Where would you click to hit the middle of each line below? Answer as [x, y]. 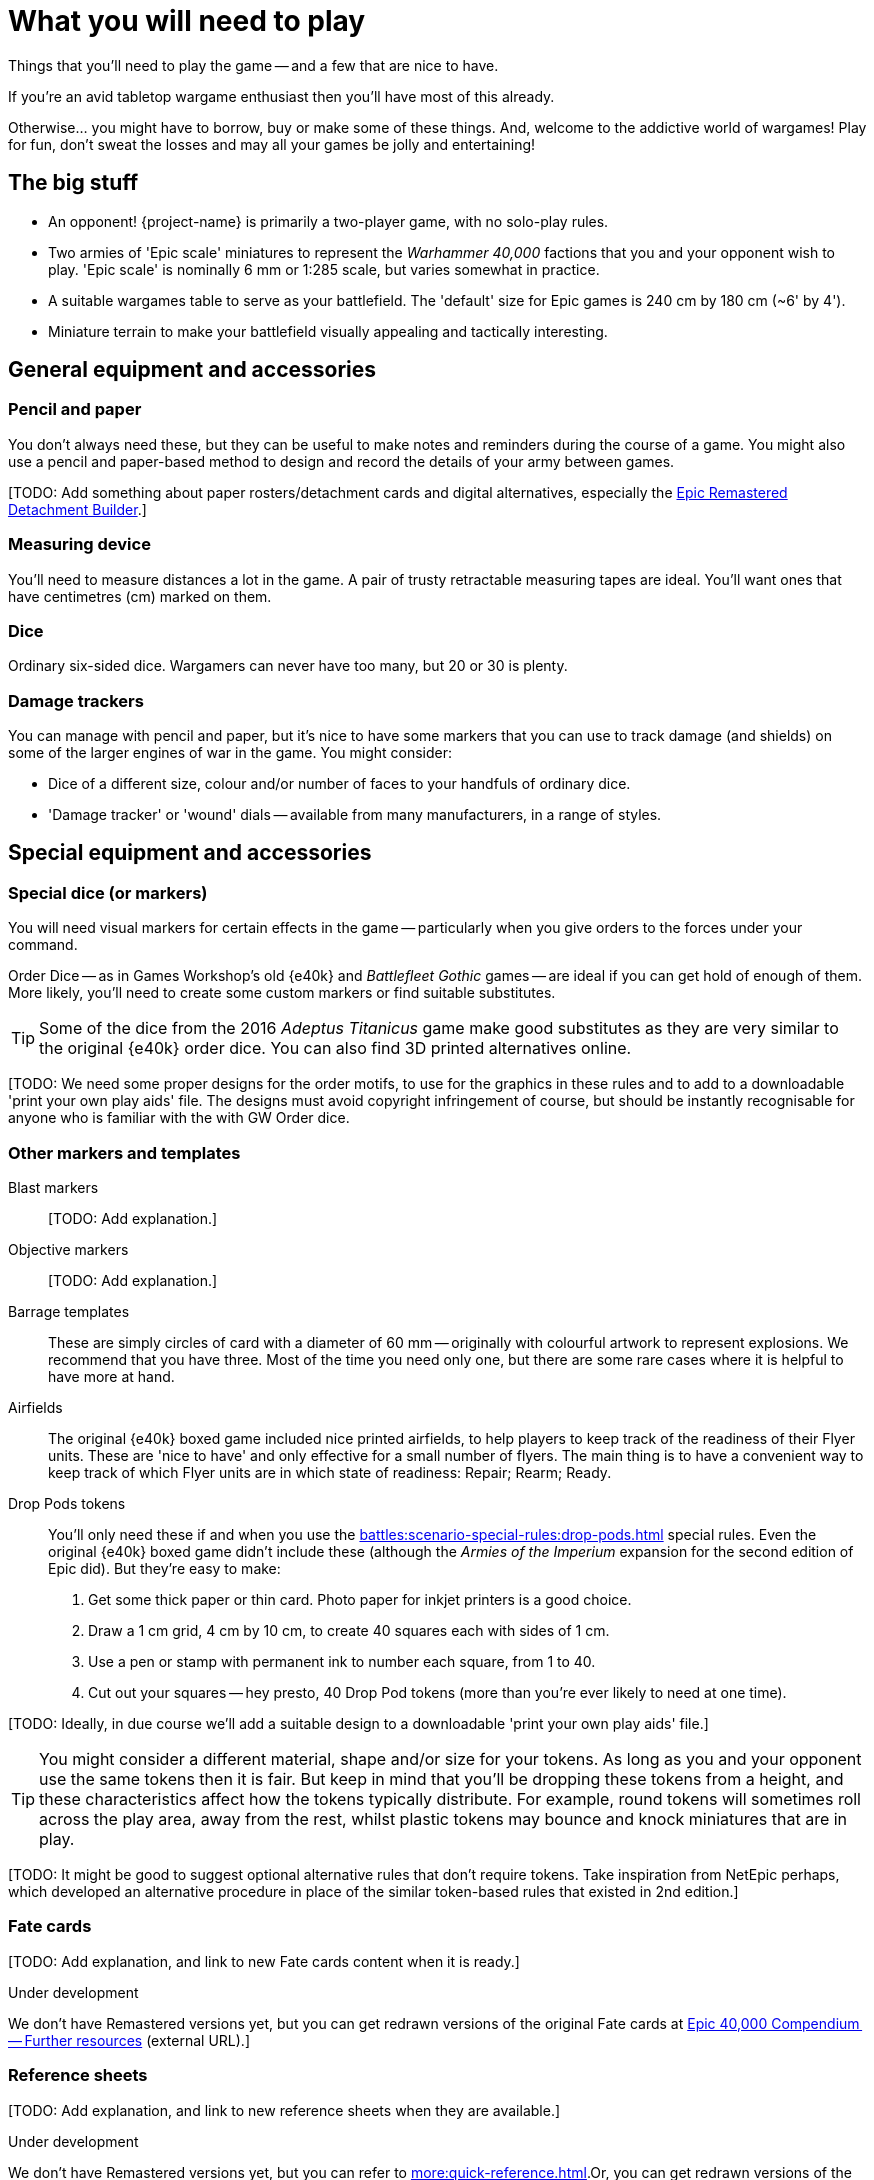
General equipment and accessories [192, 370]
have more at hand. [111, 1377]
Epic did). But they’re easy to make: [164, 1569]
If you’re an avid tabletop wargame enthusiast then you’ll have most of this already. [281, 96]
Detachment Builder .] [77, 509]
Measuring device [79, 544]
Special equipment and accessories [190, 853]
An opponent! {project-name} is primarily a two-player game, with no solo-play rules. [328, 221]
